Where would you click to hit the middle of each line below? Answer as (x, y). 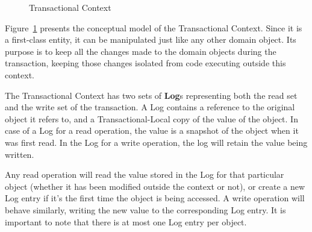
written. (20, 154)
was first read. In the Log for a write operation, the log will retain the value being (156, 142)
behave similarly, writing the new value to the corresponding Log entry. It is (145, 209)
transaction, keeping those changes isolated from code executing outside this (145, 63)
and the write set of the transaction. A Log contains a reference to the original (150, 107)
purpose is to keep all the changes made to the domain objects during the (141, 51)
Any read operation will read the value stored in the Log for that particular (145, 174)
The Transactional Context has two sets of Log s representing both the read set (151, 95)
